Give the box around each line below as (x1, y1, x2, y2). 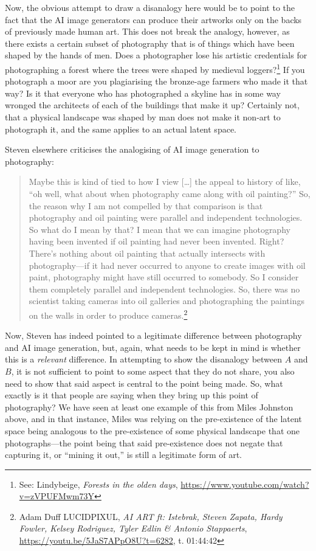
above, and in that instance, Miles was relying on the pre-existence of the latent (5, 412, 302, 425)
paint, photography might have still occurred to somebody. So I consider (29, 271, 299, 283)
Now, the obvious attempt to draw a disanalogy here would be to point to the (5, 1, 295, 13)
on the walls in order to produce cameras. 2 (29, 307, 188, 321)
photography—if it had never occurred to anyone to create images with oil (29, 258, 306, 271)
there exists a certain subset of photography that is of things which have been (5, 36, 295, 49)
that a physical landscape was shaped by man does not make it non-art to (5, 111, 281, 123)
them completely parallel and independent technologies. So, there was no (29, 282, 300, 295)
